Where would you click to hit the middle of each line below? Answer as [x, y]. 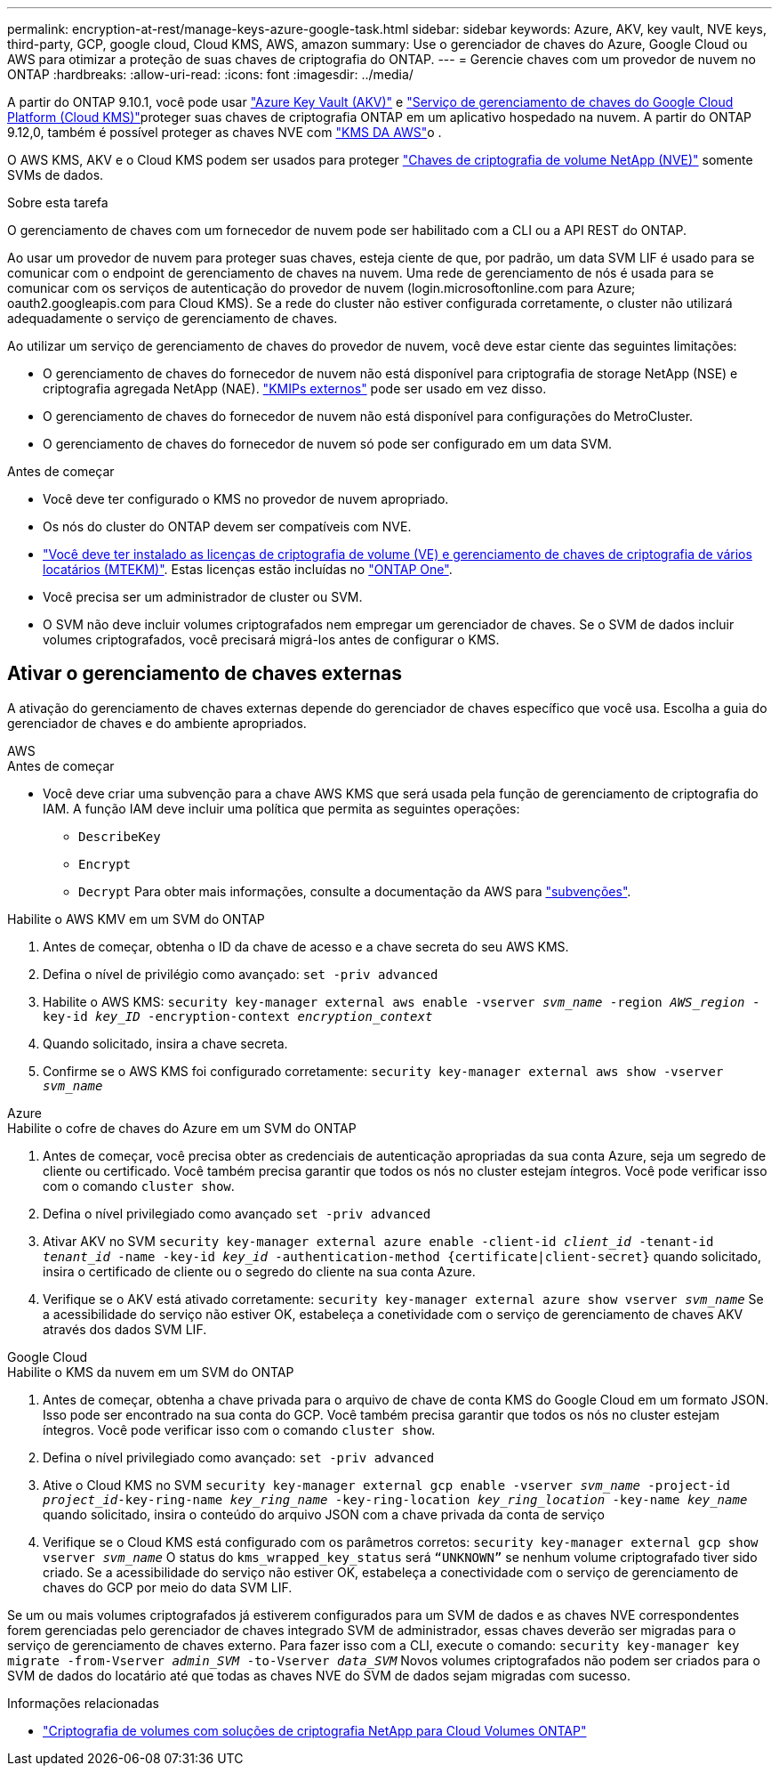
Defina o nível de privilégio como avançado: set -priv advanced [241, 974]
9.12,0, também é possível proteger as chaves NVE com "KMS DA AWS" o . [225, 132]
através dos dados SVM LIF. [125, 1329]
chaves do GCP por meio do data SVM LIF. [168, 1587]
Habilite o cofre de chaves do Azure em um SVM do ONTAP [182, 1128]
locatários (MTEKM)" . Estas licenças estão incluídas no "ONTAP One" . [248, 569]
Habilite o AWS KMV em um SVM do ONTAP [136, 919]
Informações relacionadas [83, 1703]
